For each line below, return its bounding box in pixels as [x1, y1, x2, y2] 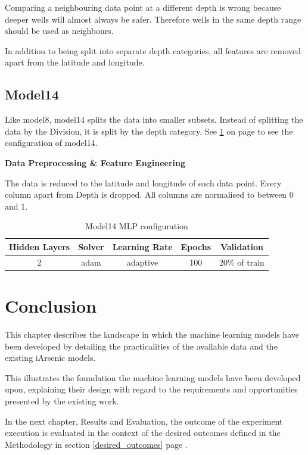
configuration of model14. [5, 136, 98, 149]
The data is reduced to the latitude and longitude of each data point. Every [5, 176, 282, 189]
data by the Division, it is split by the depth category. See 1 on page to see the [5, 124, 293, 137]
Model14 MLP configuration [85, 220, 188, 232]
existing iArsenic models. [5, 351, 96, 364]
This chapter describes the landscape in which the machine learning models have [5, 328, 299, 340]
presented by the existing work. [5, 394, 119, 407]
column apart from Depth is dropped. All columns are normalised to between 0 [5, 188, 294, 201]
